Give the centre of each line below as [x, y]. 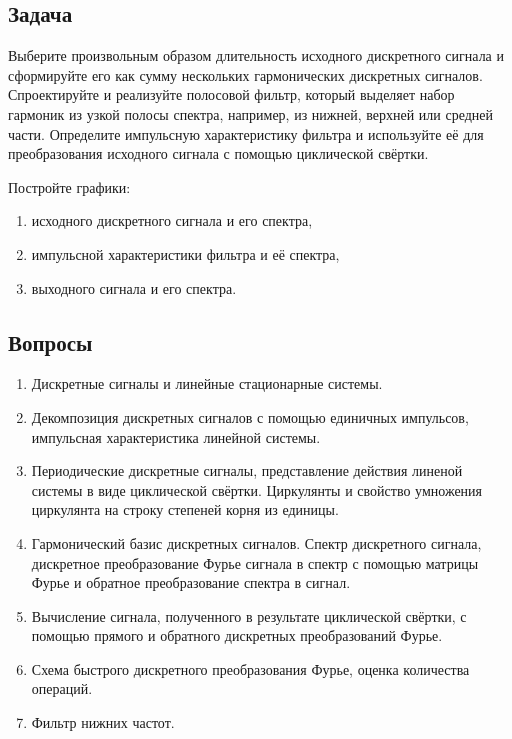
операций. [62, 688]
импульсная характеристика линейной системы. [176, 436]
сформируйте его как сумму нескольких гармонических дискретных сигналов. [245, 74]
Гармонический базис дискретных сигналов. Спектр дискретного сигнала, [256, 542]
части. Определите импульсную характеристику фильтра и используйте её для [246, 133]
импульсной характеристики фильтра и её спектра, [185, 253]
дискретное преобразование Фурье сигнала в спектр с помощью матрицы [255, 562]
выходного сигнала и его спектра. [134, 287]
